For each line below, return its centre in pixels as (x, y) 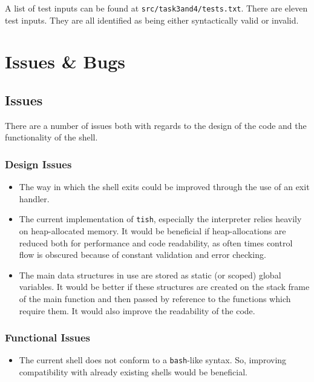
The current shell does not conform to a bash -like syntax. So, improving (153, 360)
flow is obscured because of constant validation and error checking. (142, 255)
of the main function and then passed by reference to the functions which (155, 299)
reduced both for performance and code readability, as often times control (156, 242)
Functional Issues (48, 338)
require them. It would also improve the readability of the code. (137, 310)
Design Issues (38, 164)
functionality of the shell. (51, 137)
